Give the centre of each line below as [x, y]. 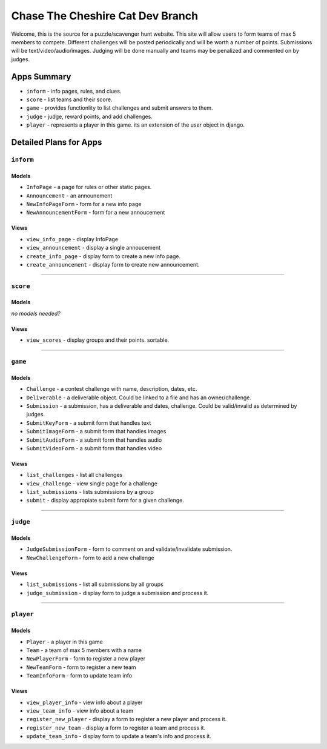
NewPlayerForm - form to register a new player [86, 659]
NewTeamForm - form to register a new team [81, 667]
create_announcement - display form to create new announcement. [113, 264]
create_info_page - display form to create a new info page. [104, 256]
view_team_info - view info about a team [80, 711]
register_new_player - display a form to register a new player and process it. [127, 719]
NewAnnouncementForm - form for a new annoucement [96, 213]
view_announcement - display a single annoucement [93, 248]
